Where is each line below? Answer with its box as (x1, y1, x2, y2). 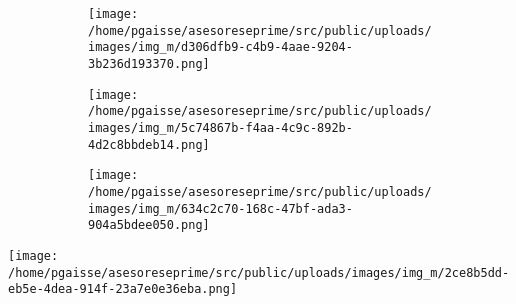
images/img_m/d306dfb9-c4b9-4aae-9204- (88, 40, 353, 55)
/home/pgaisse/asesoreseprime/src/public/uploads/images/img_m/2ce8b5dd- (8, 265, 510, 280)
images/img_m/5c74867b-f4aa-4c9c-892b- (88, 120, 353, 135)
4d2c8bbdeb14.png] (88, 137, 210, 152)
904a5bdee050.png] (88, 218, 210, 233)
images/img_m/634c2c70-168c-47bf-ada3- (88, 201, 353, 216)
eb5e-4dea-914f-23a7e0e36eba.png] (8, 282, 238, 297)
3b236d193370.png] (88, 56, 210, 71)
